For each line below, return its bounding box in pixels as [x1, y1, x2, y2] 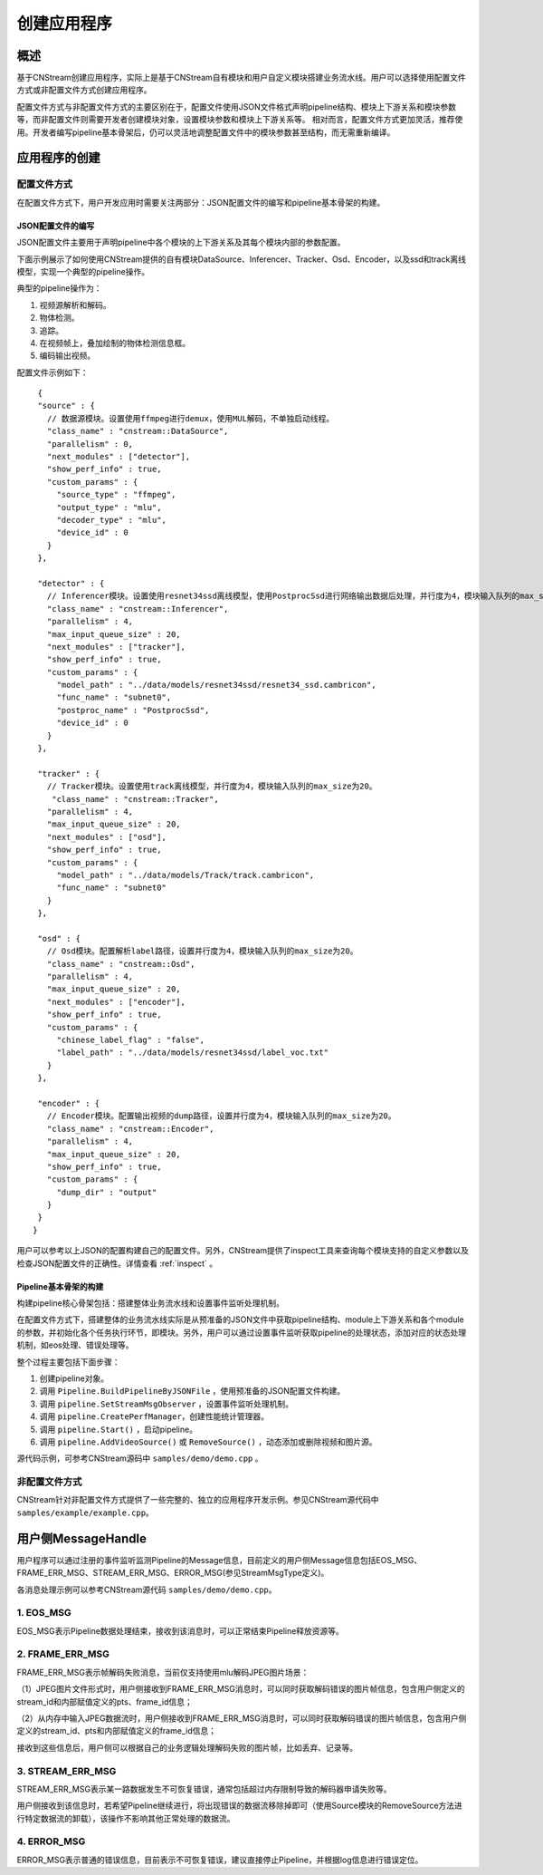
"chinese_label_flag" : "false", [56, 1035, 205, 1045]
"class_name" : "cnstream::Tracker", [51, 794, 219, 804]
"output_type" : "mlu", [56, 502, 162, 512]
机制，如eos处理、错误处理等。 [16, 1339, 134, 1350]
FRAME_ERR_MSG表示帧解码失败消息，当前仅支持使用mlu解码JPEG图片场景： [16, 1667, 310, 1677]
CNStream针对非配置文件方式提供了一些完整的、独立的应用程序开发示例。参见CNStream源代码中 [16, 1494, 379, 1505]
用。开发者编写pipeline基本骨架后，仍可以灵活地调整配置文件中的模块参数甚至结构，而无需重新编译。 [16, 127, 395, 138]
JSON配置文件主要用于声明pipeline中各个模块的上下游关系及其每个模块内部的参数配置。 [16, 237, 346, 248]
